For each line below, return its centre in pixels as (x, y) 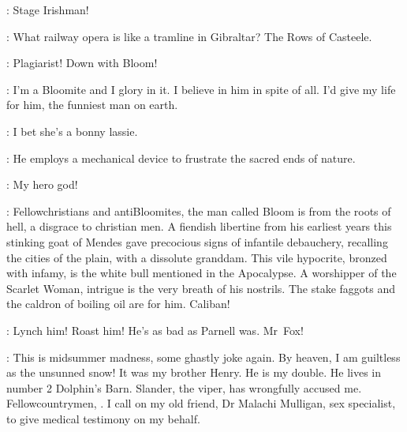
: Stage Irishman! (48, 9)
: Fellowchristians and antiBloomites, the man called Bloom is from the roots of (199, 210)
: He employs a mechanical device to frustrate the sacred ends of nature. (181, 158)
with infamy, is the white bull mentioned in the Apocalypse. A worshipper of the (202, 273)
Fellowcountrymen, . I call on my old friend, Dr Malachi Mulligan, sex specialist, (201, 403)
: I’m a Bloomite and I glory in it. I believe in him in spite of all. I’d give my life (201, 89)
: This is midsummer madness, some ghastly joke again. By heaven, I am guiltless (203, 357)
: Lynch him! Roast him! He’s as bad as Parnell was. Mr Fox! (155, 330)
